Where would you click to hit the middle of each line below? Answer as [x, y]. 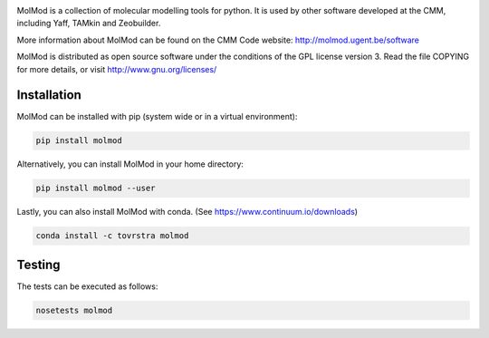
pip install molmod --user [96, 188]
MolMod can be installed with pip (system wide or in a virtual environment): [157, 117]
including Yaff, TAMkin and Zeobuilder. [89, 24]
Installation [49, 95]
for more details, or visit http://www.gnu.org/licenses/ [117, 69]
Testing [38, 264]
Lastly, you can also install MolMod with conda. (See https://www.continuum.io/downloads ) [187, 212]
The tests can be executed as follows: [87, 286]
